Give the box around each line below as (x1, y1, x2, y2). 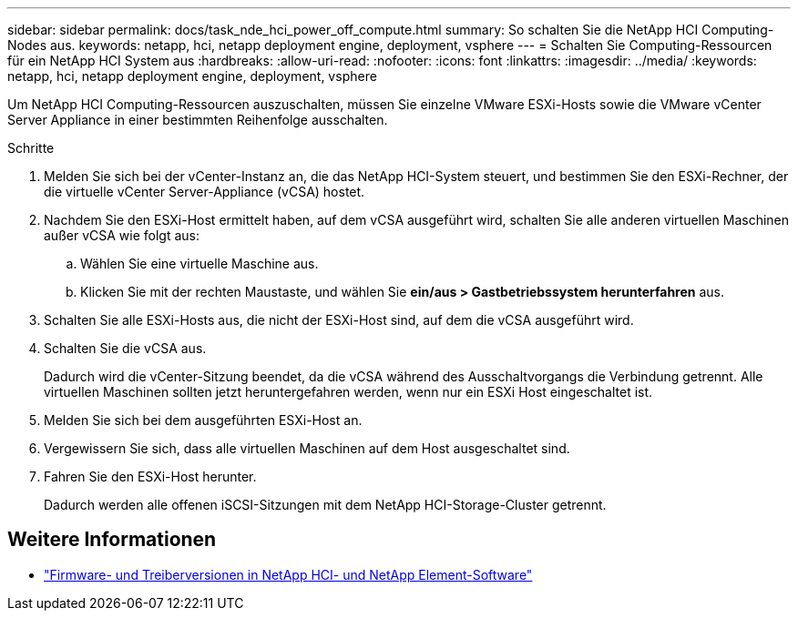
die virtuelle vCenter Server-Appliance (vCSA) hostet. (44, 184, 365, 199)
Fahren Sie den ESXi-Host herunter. (44, 469, 257, 484)
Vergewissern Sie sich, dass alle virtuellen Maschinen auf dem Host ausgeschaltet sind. (44, 441, 570, 456)
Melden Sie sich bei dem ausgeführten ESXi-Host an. (44, 412, 363, 428)
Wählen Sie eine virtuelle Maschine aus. (80, 256, 319, 271)
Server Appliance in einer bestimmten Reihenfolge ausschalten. (7, 112, 388, 127)
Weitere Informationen (7, 528, 217, 552)
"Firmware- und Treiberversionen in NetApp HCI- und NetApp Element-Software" (44, 566, 533, 583)
